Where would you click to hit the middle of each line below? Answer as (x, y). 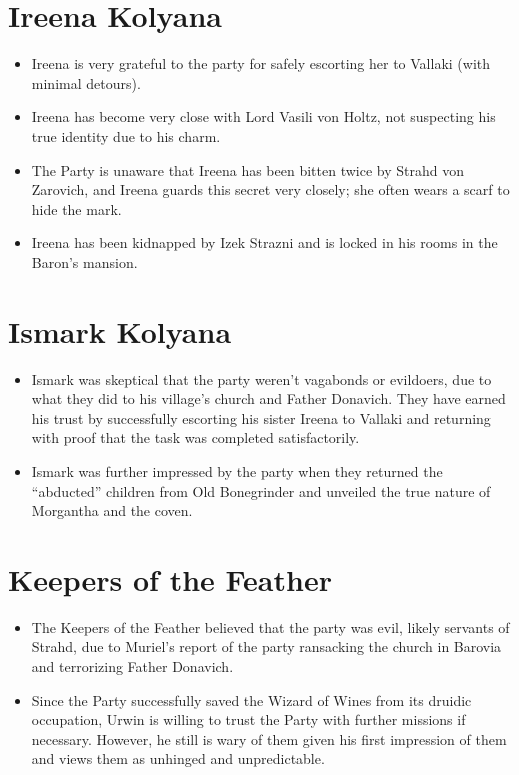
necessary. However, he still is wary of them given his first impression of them (269, 738)
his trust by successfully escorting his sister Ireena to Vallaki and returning (261, 417)
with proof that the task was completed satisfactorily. (195, 437)
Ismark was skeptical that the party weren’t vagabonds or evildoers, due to (261, 378)
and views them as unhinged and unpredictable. (178, 758)
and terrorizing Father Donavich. (132, 666)
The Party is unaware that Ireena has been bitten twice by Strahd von (247, 169)
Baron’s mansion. (84, 261)
